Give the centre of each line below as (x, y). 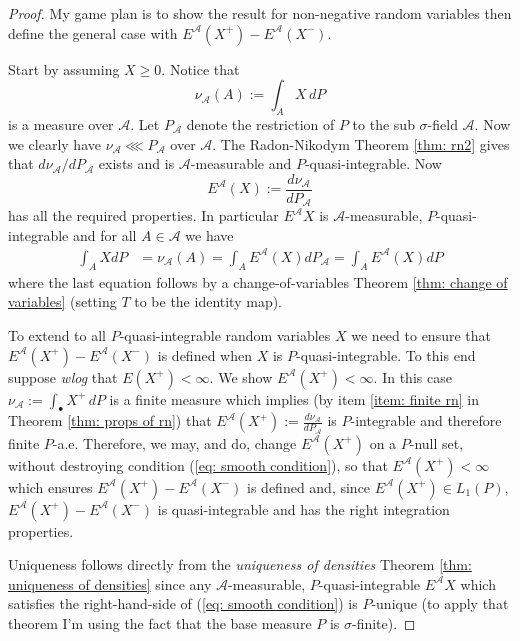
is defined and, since (309, 486)
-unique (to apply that (440, 603)
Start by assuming (64, 68)
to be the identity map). (208, 301)
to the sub (383, 123)
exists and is (136, 163)
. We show (241, 376)
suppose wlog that (63, 376)
